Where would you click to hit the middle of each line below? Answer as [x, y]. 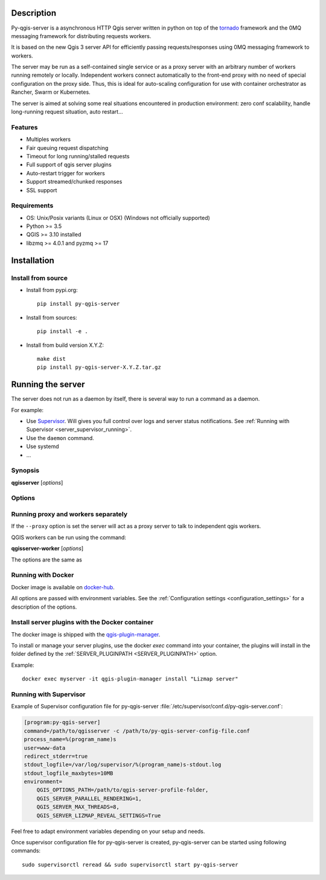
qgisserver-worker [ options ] [47, 548]
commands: [26, 851]
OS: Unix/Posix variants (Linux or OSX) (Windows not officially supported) [118, 218]
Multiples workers [49, 140]
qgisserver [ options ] [37, 482]
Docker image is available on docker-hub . [63, 587]
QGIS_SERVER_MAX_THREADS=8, [78, 807]
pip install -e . [62, 332]
